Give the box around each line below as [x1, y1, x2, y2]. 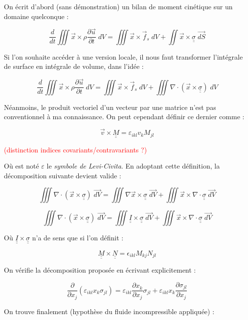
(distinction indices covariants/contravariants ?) [4, 144, 147, 154]
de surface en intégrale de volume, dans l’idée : [4, 61, 144, 71]
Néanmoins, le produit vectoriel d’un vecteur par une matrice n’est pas [4, 102, 216, 112]
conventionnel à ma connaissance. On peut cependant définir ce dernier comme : [4, 111, 245, 122]
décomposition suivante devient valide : [4, 170, 121, 180]
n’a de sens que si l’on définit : [32, 233, 124, 243]
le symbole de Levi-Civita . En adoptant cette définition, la [46, 161, 220, 171]
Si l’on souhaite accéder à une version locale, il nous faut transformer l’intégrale [4, 51, 243, 62]
